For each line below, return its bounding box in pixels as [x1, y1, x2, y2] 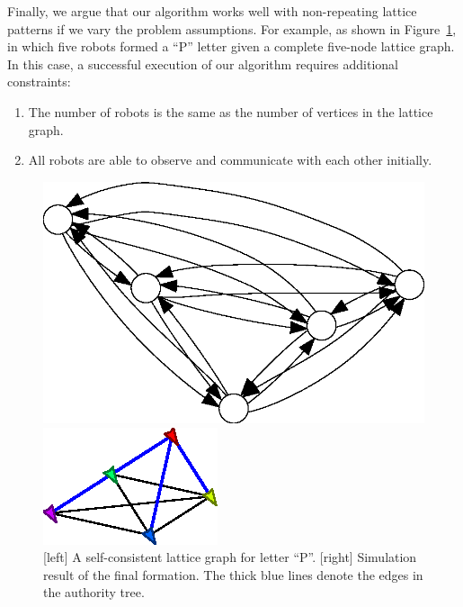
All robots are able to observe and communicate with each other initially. [28, 150, 432, 169]
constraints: [7, 72, 71, 91]
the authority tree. [43, 583, 145, 602]
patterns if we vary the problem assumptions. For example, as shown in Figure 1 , [7, 19, 457, 38]
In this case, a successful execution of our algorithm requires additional [7, 54, 399, 73]
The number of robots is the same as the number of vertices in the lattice [28, 102, 433, 121]
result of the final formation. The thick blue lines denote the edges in [43, 565, 423, 584]
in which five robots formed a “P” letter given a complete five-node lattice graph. [7, 37, 455, 56]
